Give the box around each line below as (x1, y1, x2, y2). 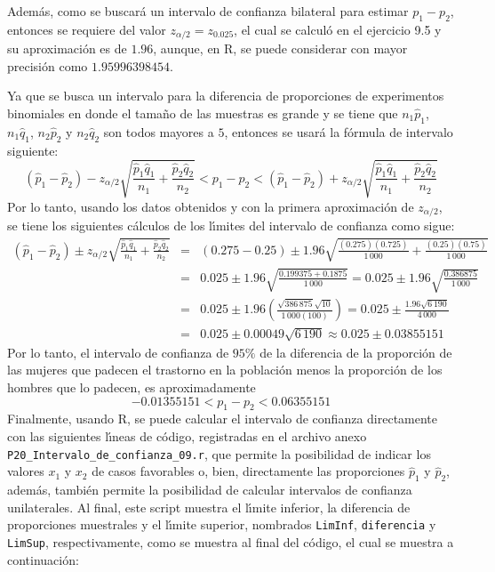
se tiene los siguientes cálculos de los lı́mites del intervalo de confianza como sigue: (7, 216, 455, 235)
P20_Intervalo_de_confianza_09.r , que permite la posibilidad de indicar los (7, 444, 431, 463)
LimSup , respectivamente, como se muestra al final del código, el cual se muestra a (7, 532, 454, 551)
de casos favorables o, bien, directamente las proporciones (92, 462, 405, 480)
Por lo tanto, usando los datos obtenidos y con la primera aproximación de (7, 197, 414, 215)
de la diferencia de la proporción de (259, 342, 452, 361)
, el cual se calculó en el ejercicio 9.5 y (234, 20, 442, 38)
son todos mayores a (103, 122, 214, 141)
